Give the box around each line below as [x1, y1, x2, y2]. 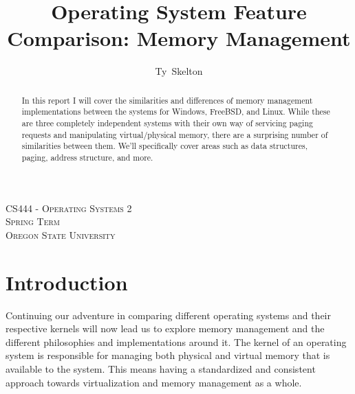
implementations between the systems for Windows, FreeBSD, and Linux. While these [21, 106, 330, 117]
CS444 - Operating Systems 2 [6, 200, 132, 215]
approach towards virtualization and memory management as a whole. [6, 375, 302, 389]
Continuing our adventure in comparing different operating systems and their [6, 308, 332, 322]
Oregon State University [6, 227, 116, 242]
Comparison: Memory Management [7, 24, 351, 52]
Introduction [6, 268, 128, 296]
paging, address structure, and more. [21, 151, 153, 163]
